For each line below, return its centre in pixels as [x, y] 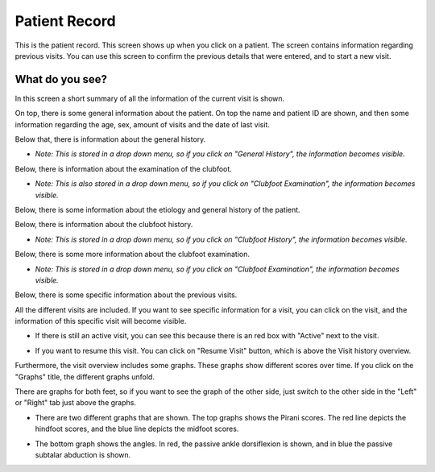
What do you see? [61, 79]
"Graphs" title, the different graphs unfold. [85, 377]
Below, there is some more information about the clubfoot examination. [132, 255]
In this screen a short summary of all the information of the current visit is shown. [150, 98]
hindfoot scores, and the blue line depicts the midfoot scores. [137, 429]
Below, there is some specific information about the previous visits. [126, 295]
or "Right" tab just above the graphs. [76, 403]
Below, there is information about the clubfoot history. [104, 225]
